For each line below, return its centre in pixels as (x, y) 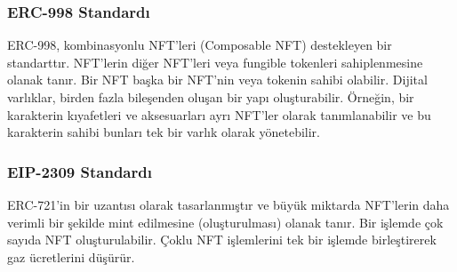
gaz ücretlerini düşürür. (71, 256)
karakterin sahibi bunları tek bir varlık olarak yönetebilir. (164, 132)
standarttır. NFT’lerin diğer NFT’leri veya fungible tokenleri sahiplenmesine (215, 62)
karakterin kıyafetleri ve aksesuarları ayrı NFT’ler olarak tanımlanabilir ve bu (219, 114)
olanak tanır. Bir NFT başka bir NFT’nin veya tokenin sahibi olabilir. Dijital (217, 80)
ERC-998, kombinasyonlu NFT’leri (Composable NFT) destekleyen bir (200, 45)
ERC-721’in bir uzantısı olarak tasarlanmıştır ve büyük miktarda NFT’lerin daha (228, 204)
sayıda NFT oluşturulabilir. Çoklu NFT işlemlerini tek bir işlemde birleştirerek (222, 240)
